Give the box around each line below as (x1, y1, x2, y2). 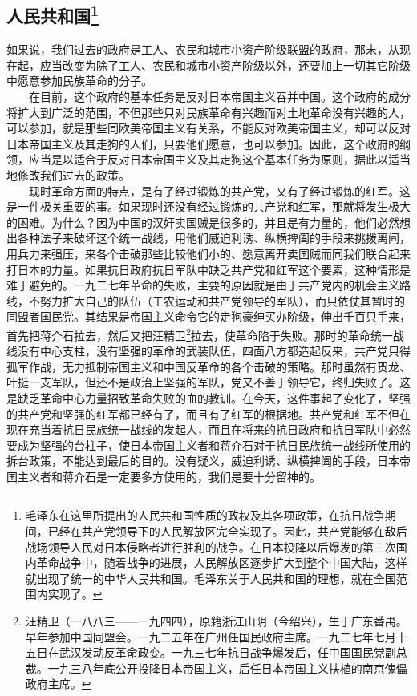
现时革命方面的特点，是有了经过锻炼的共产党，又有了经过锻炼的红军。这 (28, 182, 411, 199)
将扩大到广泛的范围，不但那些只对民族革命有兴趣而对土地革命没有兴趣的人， (6, 103, 411, 120)
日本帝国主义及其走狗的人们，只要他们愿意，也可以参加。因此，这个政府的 (6, 135, 399, 152)
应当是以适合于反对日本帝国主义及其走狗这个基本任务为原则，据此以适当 (28, 151, 411, 168)
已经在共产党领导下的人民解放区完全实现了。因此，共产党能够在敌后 (47, 523, 407, 540)
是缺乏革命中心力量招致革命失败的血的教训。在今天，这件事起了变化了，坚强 (6, 389, 411, 406)
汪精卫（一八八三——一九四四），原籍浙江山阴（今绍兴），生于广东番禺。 (25, 613, 407, 629)
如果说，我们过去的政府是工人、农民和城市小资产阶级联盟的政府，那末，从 (6, 41, 399, 58)
